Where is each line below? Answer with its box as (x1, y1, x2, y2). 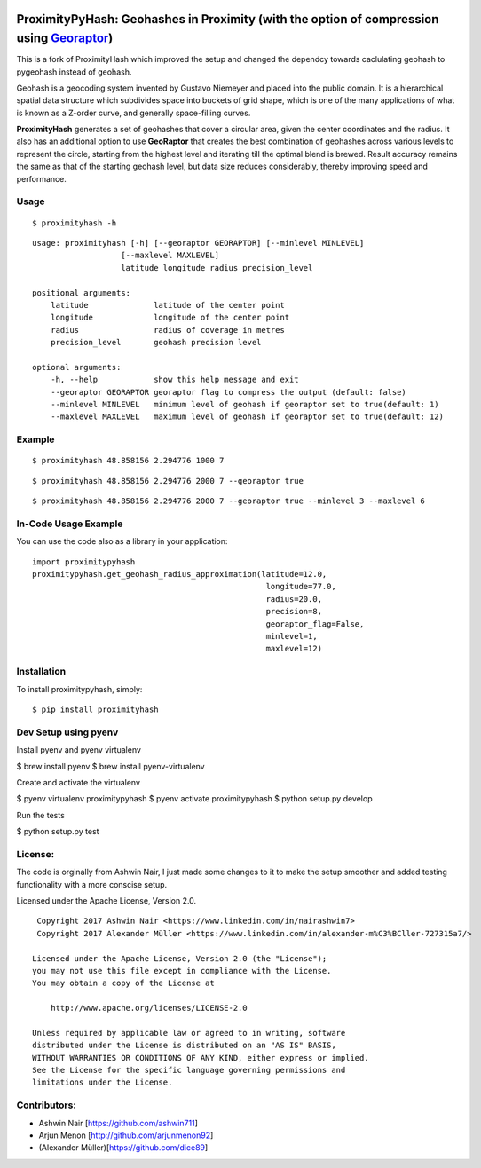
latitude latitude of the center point (50, 300, 286, 310)
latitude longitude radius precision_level (121, 263, 313, 272)
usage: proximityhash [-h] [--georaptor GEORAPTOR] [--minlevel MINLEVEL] (32, 238, 365, 248)
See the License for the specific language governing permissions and (32, 1065, 346, 1076)
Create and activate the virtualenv (16, 777, 141, 787)
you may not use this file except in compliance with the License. (32, 966, 332, 975)
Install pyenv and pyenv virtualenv (16, 745, 142, 755)
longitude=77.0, (265, 581, 336, 592)
